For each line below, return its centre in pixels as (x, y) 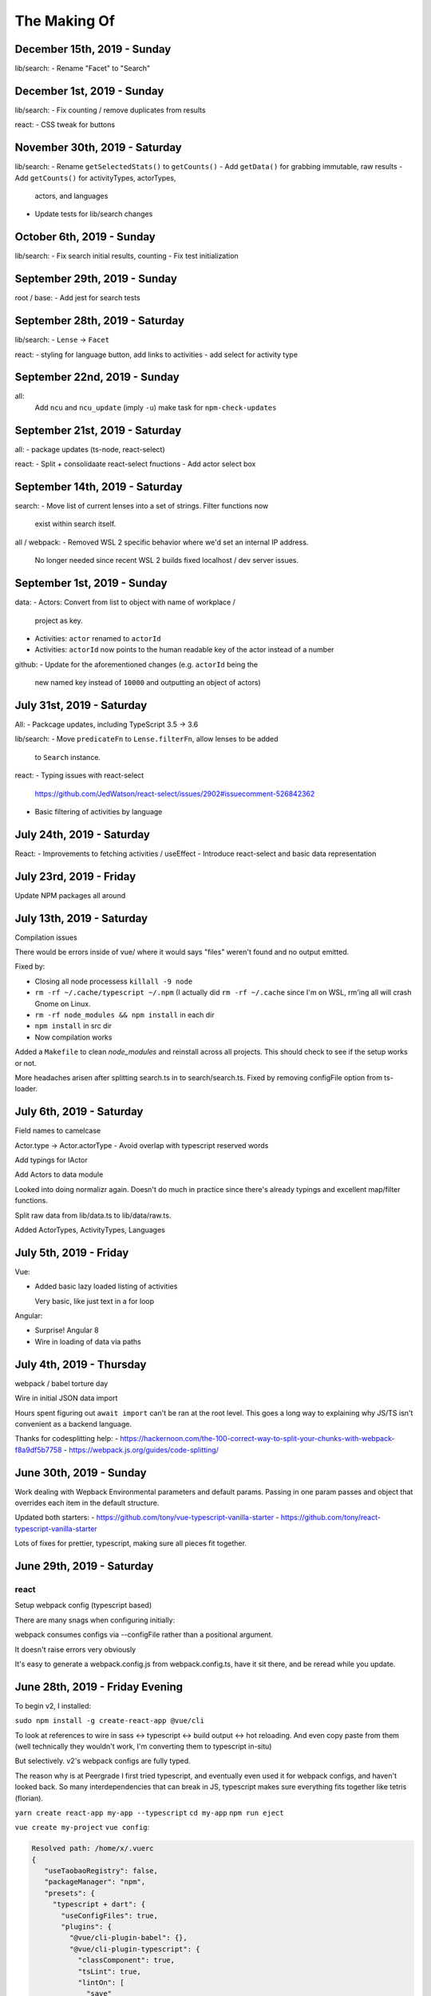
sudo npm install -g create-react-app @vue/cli (110, 1721)
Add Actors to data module (59, 1174)
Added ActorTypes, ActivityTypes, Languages (90, 1230)
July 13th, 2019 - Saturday (81, 918)
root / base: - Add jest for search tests (78, 298)
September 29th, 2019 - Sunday (96, 279)
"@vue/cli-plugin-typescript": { (134, 1949)
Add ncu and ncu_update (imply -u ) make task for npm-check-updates (156, 407)
